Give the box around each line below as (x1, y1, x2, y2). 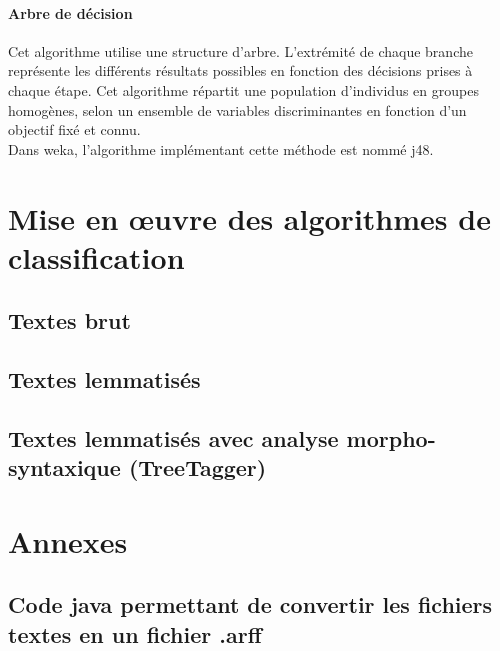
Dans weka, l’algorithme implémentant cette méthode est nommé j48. (8, 138, 434, 159)
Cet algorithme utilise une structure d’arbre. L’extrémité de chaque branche (8, 40, 473, 61)
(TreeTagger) (128, 452, 267, 483)
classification (8, 236, 185, 277)
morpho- (346, 422, 436, 453)
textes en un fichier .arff (8, 618, 262, 649)
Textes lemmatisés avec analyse (8, 422, 339, 453)
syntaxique (8, 452, 121, 483)
